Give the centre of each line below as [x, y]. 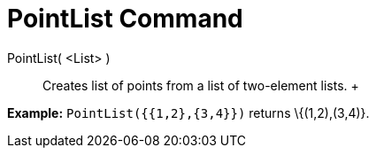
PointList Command [125, 19]
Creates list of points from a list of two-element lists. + [201, 85]
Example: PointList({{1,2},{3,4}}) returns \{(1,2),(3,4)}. [188, 112]
